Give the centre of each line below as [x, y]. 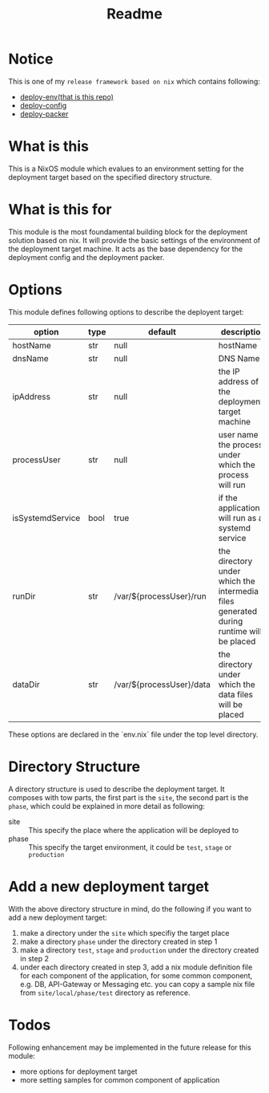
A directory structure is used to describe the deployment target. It [117, 789]
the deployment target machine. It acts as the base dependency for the [125, 249]
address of [239, 381]
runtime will [240, 631]
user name [238, 434]
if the [228, 498]
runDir [24, 596]
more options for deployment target [78, 1071]
